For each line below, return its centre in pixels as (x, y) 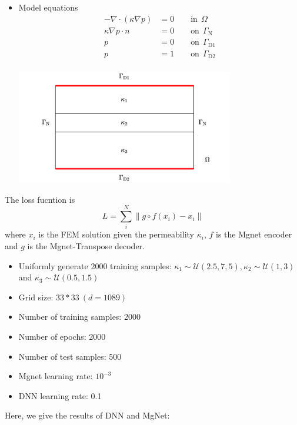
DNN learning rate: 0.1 (60, 395)
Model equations (48, 7)
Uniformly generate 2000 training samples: (95, 265)
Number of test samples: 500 (70, 356)
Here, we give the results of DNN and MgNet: (87, 415)
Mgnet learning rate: (56, 376)
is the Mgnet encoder (254, 234)
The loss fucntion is (40, 199)
